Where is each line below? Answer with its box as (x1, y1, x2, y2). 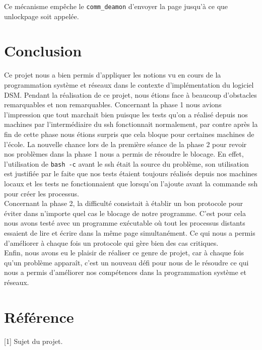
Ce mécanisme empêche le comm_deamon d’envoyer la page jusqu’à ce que (4, 1, 228, 11)
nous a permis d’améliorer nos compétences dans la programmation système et (4, 267, 246, 277)
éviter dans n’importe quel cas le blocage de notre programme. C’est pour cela (4, 207, 246, 218)
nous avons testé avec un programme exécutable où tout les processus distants (4, 218, 245, 228)
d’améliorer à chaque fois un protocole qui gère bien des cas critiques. (4, 237, 219, 248)
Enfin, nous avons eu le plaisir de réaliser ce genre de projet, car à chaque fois (4, 247, 244, 258)
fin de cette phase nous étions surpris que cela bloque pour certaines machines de (4, 128, 254, 139)
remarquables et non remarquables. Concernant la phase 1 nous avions (4, 99, 222, 110)
